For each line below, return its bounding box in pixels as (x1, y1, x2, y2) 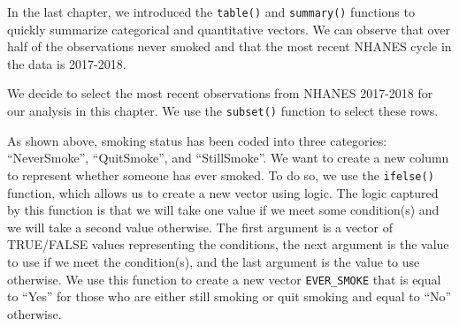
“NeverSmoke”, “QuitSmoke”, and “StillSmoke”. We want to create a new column (7, 148, 449, 167)
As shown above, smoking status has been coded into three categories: (7, 131, 387, 149)
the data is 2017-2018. (7, 54, 126, 72)
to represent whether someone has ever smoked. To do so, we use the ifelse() (7, 165, 434, 184)
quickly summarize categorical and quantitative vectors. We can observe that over (7, 19, 450, 38)
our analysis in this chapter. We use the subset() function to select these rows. (7, 102, 439, 120)
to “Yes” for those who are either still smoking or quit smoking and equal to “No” (7, 287, 452, 306)
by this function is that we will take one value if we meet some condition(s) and (7, 201, 440, 219)
